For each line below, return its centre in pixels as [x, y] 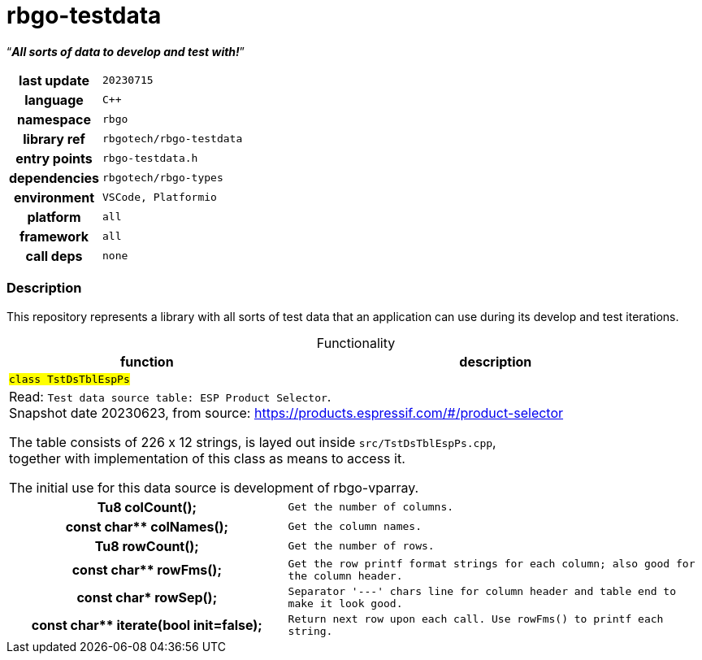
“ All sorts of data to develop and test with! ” [126, 51]
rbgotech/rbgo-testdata [173, 139]
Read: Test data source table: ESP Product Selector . [170, 396]
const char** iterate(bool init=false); [147, 625]
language [54, 100]
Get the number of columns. [371, 507]
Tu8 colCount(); [147, 507]
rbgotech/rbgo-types [163, 178]
